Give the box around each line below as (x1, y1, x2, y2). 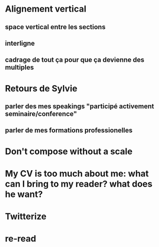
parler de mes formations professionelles (5, 126, 133, 135)
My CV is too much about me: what (5, 168, 149, 179)
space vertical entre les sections (5, 23, 106, 31)
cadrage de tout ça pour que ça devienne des (5, 56, 144, 64)
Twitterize (5, 211, 47, 222)
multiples (5, 63, 34, 71)
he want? (5, 189, 43, 200)
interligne (5, 39, 35, 47)
